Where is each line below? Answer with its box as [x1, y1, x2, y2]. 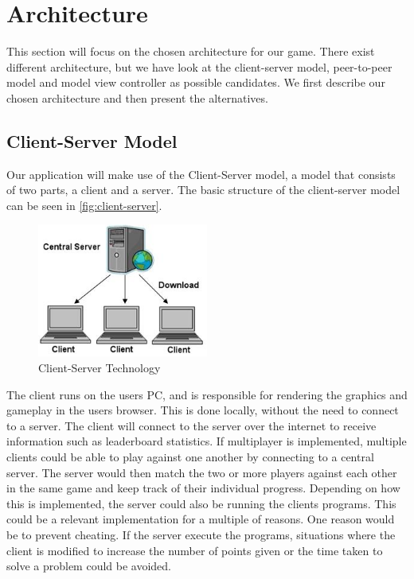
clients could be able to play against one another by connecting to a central [6, 449, 374, 465]
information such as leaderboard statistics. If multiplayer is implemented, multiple [6, 433, 407, 449]
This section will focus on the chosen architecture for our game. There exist [6, 43, 375, 60]
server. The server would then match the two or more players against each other [6, 464, 397, 480]
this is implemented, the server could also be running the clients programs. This [6, 495, 396, 511]
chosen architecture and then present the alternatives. [6, 89, 268, 106]
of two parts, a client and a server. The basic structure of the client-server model [6, 181, 400, 198]
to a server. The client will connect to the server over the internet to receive [6, 417, 377, 433]
